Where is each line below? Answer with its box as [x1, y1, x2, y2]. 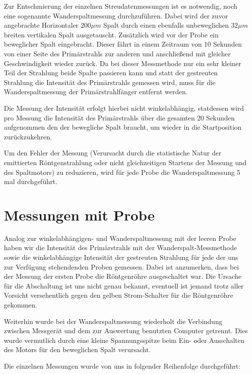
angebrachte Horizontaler [4, 20, 79, 30]
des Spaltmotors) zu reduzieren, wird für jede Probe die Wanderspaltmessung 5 [4, 167, 240, 177]
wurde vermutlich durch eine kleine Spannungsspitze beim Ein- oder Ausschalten [4, 335, 245, 345]
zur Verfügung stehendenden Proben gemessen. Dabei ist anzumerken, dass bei [4, 261, 239, 272]
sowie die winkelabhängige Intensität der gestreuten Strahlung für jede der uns [4, 252, 238, 262]
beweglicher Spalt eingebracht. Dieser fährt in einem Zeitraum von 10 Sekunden [4, 39, 242, 49]
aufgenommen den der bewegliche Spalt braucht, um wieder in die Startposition [4, 122, 242, 132]
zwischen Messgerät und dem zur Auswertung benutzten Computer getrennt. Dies [4, 325, 248, 336]
